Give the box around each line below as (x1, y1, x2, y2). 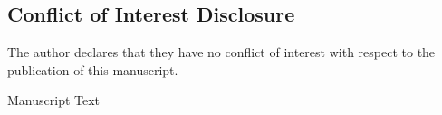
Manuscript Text (7, 91, 101, 110)
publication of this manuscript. (7, 60, 178, 79)
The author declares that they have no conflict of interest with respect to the (7, 43, 436, 62)
